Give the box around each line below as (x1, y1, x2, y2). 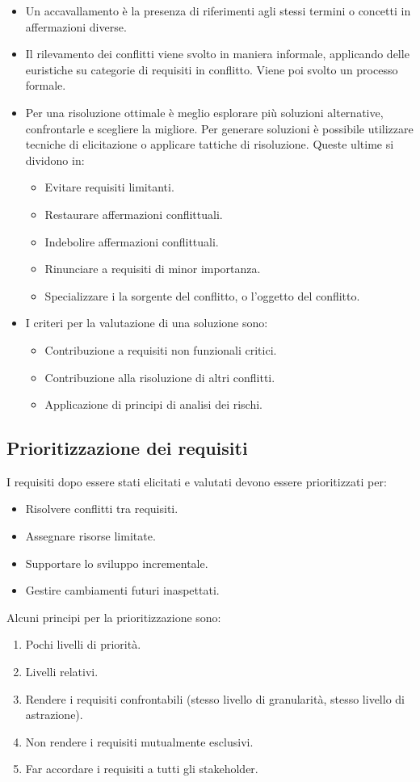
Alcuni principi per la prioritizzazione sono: (6, 608, 221, 625)
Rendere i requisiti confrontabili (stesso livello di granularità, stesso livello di (25, 690, 405, 707)
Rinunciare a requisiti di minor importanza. (44, 260, 261, 277)
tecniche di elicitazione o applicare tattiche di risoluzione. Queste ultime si (25, 136, 394, 153)
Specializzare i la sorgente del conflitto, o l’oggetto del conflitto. (44, 287, 360, 304)
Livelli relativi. (25, 663, 99, 680)
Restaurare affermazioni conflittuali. (44, 205, 223, 222)
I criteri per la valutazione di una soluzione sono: (25, 314, 268, 331)
